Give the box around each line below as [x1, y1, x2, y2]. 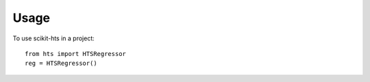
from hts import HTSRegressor [25, 50, 127, 57]
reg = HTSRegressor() [25, 59, 97, 68]
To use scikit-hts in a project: [12, 34, 95, 42]
